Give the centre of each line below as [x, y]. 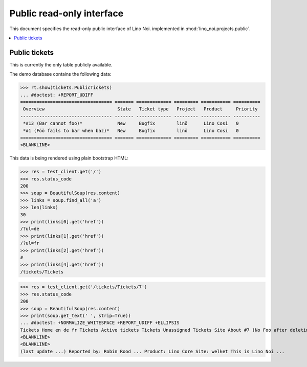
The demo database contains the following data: [60, 74]
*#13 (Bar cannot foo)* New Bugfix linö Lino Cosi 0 [131, 123]
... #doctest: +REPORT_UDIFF [57, 95]
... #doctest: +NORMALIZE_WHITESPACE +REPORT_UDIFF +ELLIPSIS [100, 323]
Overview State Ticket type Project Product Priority [140, 109]
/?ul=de [30, 229]
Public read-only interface [67, 13]
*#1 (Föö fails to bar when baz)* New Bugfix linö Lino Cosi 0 [131, 131]
